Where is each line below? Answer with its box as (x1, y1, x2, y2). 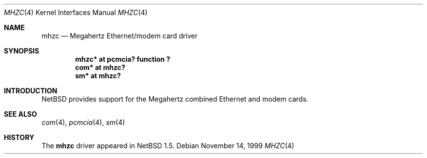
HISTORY (4, 133, 35, 141)
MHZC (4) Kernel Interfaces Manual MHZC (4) (4, 8, 148, 17)
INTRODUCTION (4, 87, 58, 95)
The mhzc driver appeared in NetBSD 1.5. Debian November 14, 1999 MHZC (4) (41, 141, 294, 150)
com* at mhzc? (75, 63, 125, 71)
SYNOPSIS (4, 47, 39, 55)
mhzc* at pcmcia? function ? (75, 55, 171, 63)
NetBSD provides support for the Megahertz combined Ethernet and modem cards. (41, 95, 309, 103)
